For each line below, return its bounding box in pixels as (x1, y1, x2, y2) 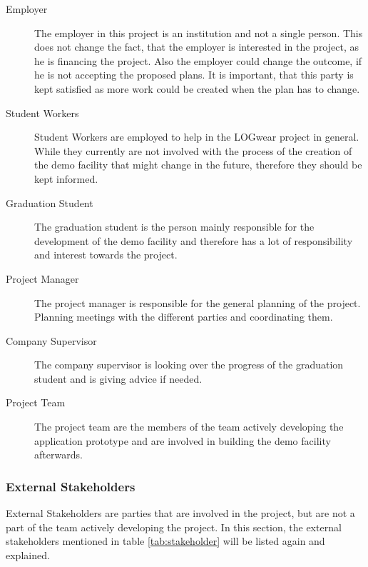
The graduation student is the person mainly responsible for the (34, 219, 315, 234)
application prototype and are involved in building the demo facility (34, 433, 331, 448)
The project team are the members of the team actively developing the (34, 419, 344, 434)
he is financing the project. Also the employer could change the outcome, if (34, 53, 362, 68)
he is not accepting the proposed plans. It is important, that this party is (34, 67, 354, 82)
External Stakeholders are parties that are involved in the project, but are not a (6, 506, 355, 521)
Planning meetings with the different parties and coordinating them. (34, 309, 333, 324)
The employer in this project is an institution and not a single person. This (34, 25, 363, 40)
